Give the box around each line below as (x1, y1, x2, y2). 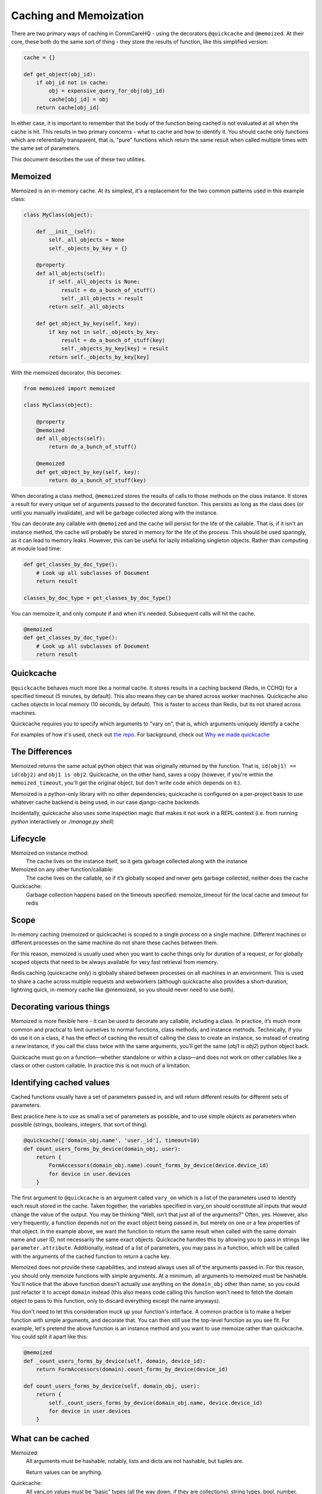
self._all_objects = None (48, 237, 125, 243)
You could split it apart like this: (11, 1333, 88, 1340)
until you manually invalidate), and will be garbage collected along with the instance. (11, 509, 218, 516)
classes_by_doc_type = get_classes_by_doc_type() (23, 595, 172, 601)
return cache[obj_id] (36, 105, 100, 111)
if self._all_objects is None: (48, 278, 140, 285)
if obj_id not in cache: (36, 79, 109, 86)
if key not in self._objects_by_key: (48, 329, 159, 335)
